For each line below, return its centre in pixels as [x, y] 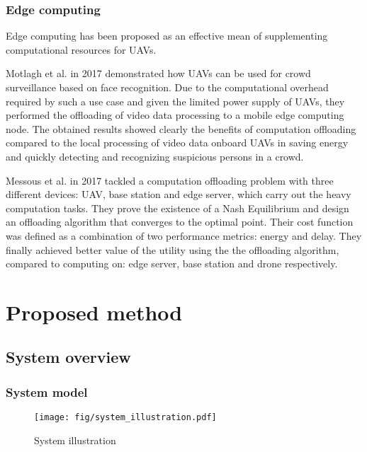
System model [47, 392]
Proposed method [94, 312]
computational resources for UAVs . [81, 49]
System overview [68, 357]
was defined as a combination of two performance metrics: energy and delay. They [184, 235]
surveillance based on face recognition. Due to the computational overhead [167, 87]
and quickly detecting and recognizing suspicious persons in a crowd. [155, 156]
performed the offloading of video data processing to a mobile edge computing [175, 115]
